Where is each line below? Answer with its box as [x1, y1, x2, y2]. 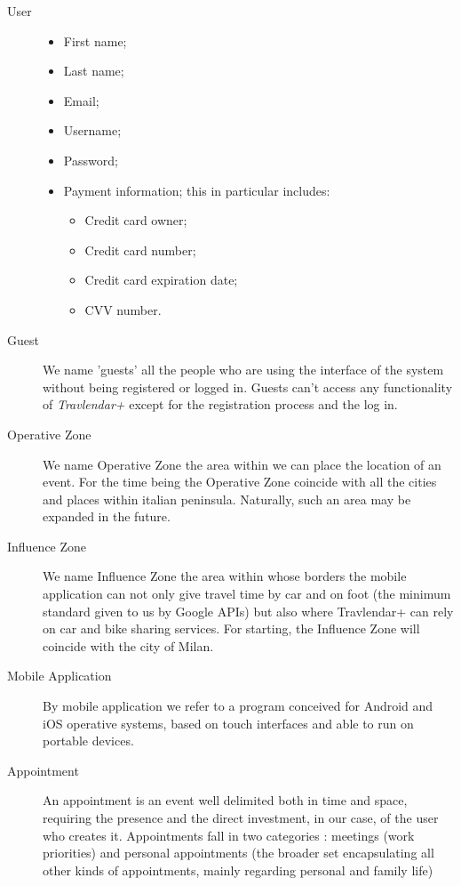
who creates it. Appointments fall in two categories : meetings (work [43, 826, 415, 844]
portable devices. [43, 731, 134, 750]
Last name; [63, 61, 124, 80]
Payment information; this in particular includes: [63, 181, 330, 199]
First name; [63, 31, 127, 50]
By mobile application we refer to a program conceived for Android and [43, 697, 433, 715]
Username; [63, 121, 122, 140]
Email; [63, 91, 99, 109]
